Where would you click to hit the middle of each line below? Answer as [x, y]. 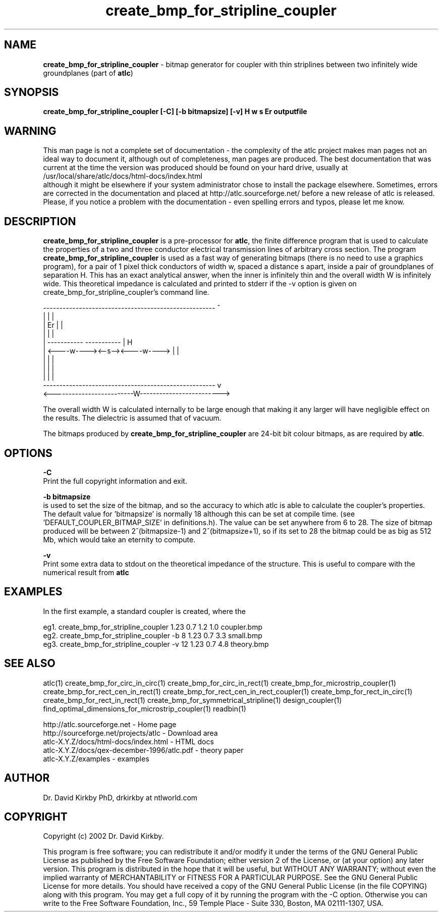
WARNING [30, 131]
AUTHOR [27, 778]
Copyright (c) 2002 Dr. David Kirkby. [103, 836]
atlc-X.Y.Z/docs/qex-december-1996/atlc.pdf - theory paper [143, 750]
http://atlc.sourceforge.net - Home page [110, 724]
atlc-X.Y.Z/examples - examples [96, 758]
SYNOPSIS [32, 92]
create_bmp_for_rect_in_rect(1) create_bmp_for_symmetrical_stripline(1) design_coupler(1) [192, 700]
